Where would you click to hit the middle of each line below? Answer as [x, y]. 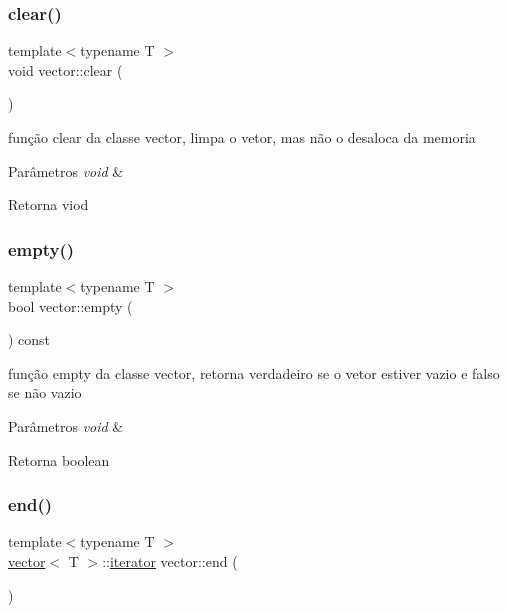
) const [29, 339]
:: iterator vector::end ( [170, 560]
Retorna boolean [59, 459]
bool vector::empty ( [70, 305]
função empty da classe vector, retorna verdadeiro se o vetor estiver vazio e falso [254, 372]
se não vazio [45, 392]
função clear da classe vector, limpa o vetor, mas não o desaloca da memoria [242, 137]
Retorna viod [48, 204]
